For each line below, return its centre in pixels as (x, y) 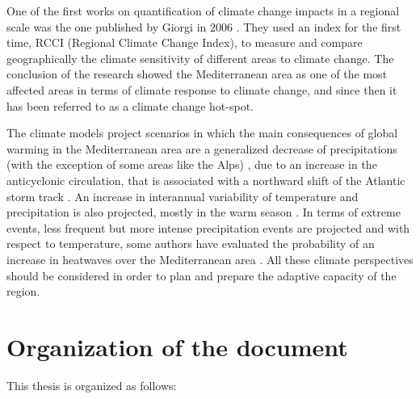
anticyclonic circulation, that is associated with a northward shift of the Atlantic (206, 180)
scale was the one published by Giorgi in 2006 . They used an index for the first (204, 26)
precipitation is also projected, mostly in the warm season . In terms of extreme (204, 212)
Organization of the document (177, 346)
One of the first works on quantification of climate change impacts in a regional (203, 10)
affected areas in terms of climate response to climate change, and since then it (202, 89)
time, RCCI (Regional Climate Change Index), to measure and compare (185, 42)
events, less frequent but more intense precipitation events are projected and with (208, 227)
